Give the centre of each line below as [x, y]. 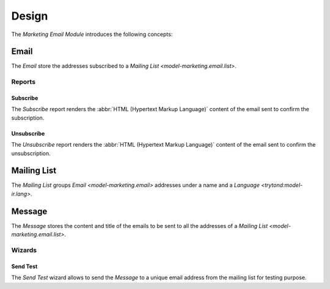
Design [30, 16]
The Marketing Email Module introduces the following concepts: [92, 34]
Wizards [24, 250]
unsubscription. [31, 153]
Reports [24, 82]
